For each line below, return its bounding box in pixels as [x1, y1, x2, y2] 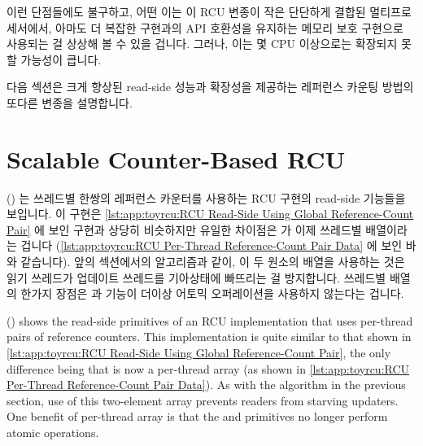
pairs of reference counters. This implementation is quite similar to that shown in [7, 328, 412, 345]
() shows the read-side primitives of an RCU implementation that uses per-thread [7, 312, 413, 329]
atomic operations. [7, 424, 99, 440]
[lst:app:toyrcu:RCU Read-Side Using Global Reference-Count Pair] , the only [7, 344, 391, 361]
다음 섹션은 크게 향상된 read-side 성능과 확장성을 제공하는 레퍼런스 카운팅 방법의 [7, 78, 414, 95]
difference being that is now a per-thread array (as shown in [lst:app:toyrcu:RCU [7, 360, 410, 377]
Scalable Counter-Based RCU [7, 142, 346, 175]
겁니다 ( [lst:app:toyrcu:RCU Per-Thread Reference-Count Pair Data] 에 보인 [20, 237, 403, 254]
